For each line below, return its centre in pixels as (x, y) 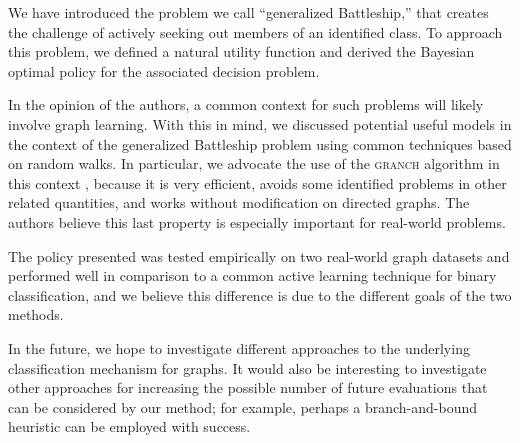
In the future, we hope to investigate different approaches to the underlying (239, 347)
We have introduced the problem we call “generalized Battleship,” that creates (248, 12)
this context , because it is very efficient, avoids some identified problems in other (257, 182)
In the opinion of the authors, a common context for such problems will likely (246, 104)
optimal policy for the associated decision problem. (164, 70)
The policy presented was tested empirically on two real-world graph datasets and (259, 255)
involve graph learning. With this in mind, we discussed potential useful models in (260, 123)
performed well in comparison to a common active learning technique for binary (252, 275)
